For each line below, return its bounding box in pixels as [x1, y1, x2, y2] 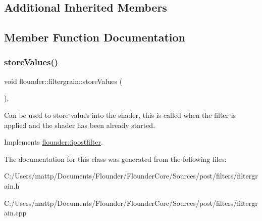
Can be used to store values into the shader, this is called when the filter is [4, 109, 236, 120]
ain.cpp [4, 207, 27, 218]
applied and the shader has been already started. [4, 119, 155, 130]
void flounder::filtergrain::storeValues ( [4, 75, 123, 86]
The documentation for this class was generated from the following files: [4, 153, 227, 164]
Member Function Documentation [4, 29, 186, 45]
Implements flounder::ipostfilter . [4, 137, 103, 147]
